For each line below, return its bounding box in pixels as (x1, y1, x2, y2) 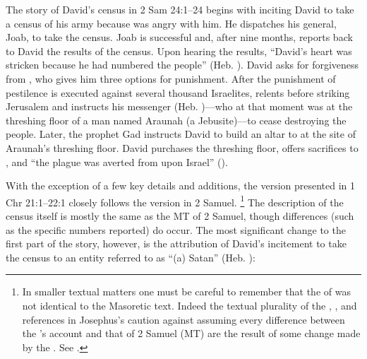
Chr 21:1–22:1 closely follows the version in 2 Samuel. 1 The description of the (6, 192, 344, 209)
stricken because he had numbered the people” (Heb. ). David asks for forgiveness (6, 57, 359, 72)
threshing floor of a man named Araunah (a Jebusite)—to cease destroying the (6, 112, 347, 127)
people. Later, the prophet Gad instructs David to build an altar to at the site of (6, 126, 356, 141)
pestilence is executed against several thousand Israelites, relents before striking (6, 85, 350, 100)
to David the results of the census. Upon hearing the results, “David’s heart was (6, 43, 352, 58)
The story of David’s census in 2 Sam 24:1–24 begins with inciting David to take (6, 2, 354, 16)
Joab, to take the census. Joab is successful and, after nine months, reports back (6, 30, 353, 45)
